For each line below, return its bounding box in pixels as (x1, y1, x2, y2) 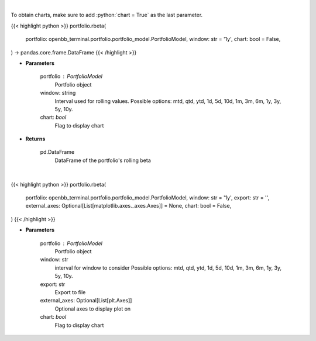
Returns (25, 135, 46, 143)
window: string (40, 89, 76, 97)
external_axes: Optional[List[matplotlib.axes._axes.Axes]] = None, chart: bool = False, (25, 202, 232, 209)
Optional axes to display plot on (54, 305, 131, 312)
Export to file (54, 288, 86, 295)
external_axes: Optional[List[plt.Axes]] (40, 297, 132, 304)
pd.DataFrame (40, 149, 75, 156)
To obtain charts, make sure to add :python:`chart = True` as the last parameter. (11, 12, 203, 19)
